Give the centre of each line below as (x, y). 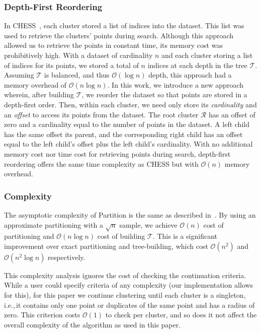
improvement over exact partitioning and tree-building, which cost (106, 246)
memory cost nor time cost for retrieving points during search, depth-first (117, 153)
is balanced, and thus (77, 75)
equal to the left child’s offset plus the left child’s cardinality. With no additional (128, 144)
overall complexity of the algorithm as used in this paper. (93, 324)
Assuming (19, 75)
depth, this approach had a (190, 75)
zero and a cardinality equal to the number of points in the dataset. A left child (127, 124)
